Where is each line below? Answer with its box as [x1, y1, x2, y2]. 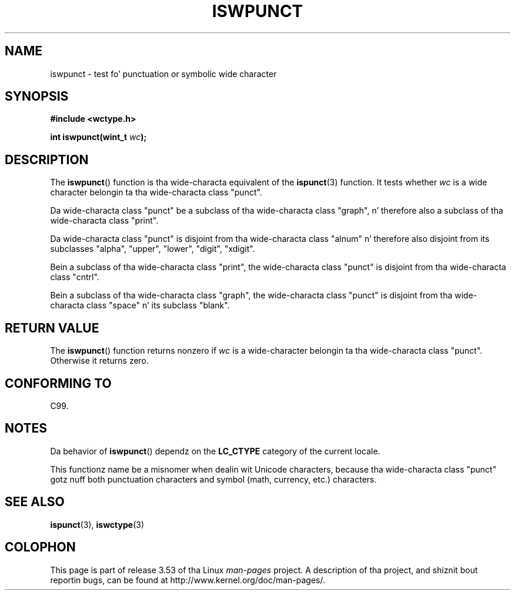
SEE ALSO [5, 494, 65, 510]
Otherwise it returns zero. [50, 355, 149, 366]
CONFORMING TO [5, 375, 112, 391]
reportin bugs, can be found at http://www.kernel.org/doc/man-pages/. [50, 574, 326, 585]
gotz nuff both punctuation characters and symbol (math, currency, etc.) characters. [50, 474, 377, 484]
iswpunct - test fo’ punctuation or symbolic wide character [50, 68, 277, 79]
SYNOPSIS [5, 89, 69, 104]
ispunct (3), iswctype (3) [50, 519, 144, 530]
